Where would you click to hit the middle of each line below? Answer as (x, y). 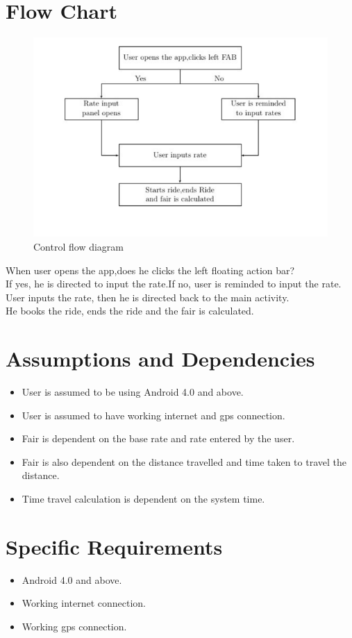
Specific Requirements (114, 546)
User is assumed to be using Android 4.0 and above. (133, 392)
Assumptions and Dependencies (160, 359)
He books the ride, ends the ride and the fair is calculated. (130, 311)
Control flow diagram (78, 246)
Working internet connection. (84, 603)
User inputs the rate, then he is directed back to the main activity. (148, 297)
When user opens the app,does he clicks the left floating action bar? (150, 270)
